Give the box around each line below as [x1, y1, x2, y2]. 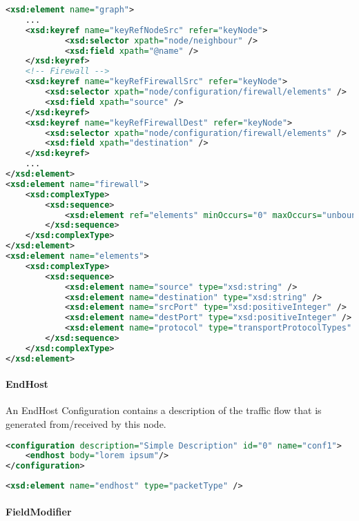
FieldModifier [6, 504, 72, 518]
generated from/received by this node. [6, 417, 166, 431]
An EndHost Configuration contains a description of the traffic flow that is [6, 403, 322, 417]
